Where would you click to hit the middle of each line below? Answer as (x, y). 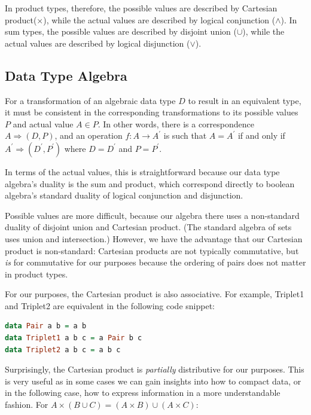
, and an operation (89, 135)
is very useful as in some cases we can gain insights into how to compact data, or (153, 381)
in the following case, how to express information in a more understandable (143, 393)
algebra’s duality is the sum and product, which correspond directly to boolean (150, 183)
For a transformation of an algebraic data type (90, 100)
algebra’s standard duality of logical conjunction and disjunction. (124, 195)
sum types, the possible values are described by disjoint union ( (121, 31)
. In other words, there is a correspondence (176, 123)
